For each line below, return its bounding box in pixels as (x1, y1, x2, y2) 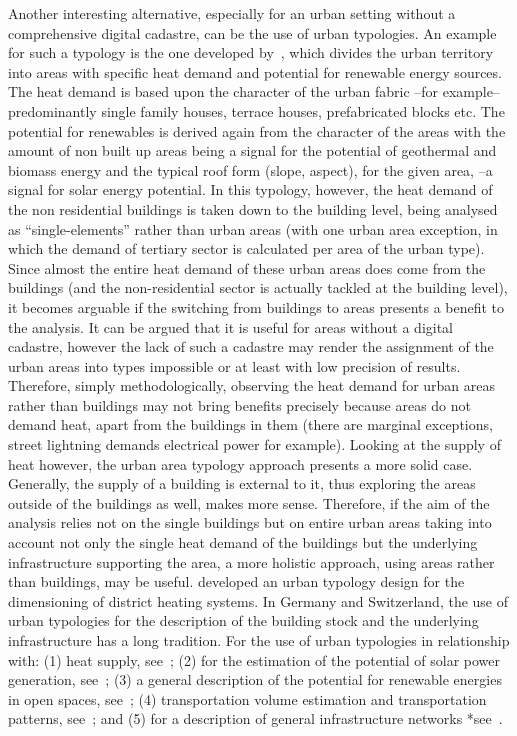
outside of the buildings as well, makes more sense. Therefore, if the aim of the (8, 492, 490, 513)
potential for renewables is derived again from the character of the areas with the (8, 120, 506, 141)
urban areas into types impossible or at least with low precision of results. (8, 355, 461, 376)
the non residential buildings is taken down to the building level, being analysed (8, 198, 498, 219)
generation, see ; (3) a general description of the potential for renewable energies (8, 669, 502, 690)
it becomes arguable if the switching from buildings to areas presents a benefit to (8, 296, 505, 317)
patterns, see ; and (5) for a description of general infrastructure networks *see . (8, 708, 503, 729)
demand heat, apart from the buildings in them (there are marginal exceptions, (8, 414, 493, 435)
